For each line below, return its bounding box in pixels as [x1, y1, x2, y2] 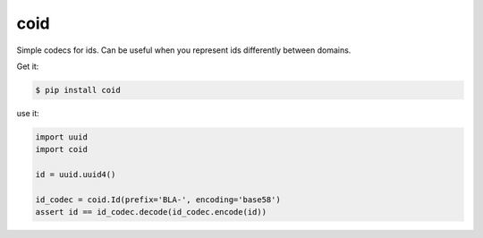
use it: [16, 107, 39, 118]
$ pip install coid [35, 85, 121, 95]
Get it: [16, 61, 39, 72]
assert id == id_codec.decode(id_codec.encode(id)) [35, 207, 267, 217]
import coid [35, 144, 89, 155]
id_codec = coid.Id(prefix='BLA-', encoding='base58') [35, 194, 281, 205]
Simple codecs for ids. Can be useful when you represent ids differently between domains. [16, 45, 352, 55]
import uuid [35, 132, 89, 142]
